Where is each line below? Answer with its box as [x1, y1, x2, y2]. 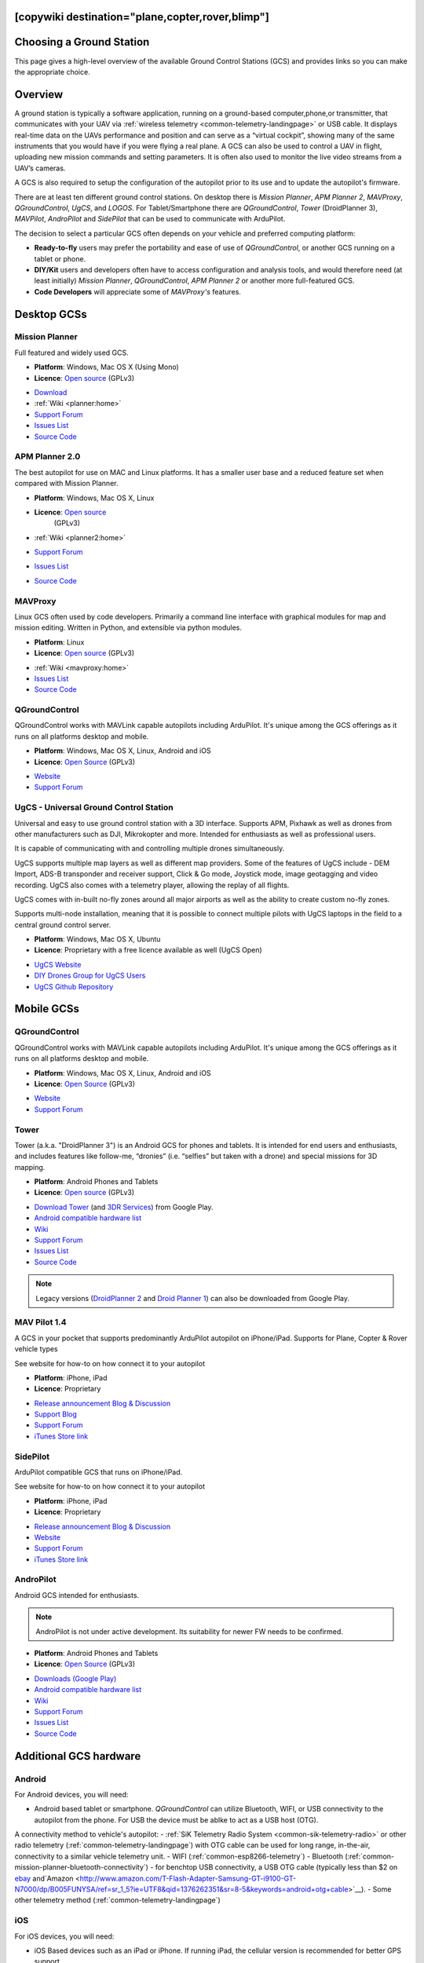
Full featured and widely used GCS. [14, 348, 129, 357]
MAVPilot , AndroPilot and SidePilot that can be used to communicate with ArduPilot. [14, 214, 286, 224]
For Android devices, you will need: [14, 1789, 129, 1799]
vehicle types [14, 1344, 58, 1354]
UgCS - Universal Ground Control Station [14, 802, 174, 813]
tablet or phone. [34, 254, 86, 263]
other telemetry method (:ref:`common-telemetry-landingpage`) [14, 1895, 221, 1905]
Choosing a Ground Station [14, 35, 150, 49]
